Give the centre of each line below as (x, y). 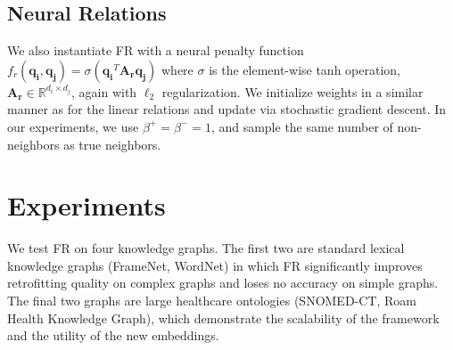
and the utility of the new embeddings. (113, 335)
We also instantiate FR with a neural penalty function (156, 50)
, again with (104, 91)
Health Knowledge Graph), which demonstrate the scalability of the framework (223, 317)
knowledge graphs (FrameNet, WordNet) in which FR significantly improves (215, 265)
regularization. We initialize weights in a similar (292, 91)
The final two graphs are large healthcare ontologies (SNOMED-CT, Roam (212, 301)
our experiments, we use (73, 126)
